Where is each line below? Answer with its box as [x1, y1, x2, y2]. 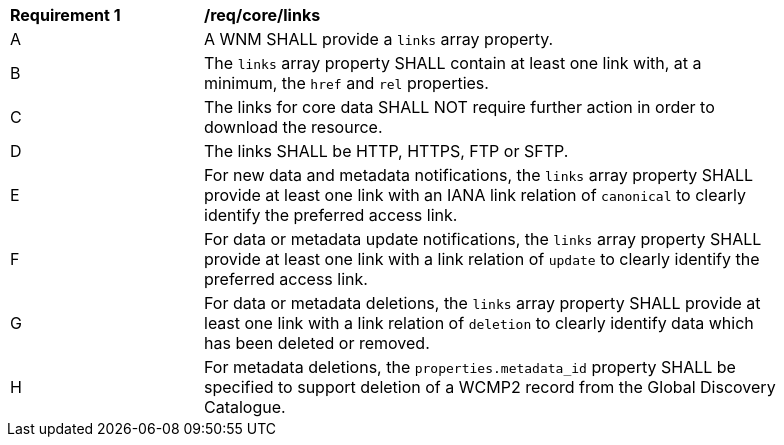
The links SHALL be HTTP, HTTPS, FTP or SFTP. [204, 141, 569, 161]
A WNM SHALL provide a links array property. [204, 29, 554, 49]
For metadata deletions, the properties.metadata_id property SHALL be [204, 357, 736, 377]
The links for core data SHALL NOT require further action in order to [204, 97, 715, 117]
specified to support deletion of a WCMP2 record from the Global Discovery [204, 377, 776, 397]
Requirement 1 [10, 5, 121, 25]
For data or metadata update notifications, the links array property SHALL [204, 229, 762, 249]
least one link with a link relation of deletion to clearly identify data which [204, 313, 754, 333]
